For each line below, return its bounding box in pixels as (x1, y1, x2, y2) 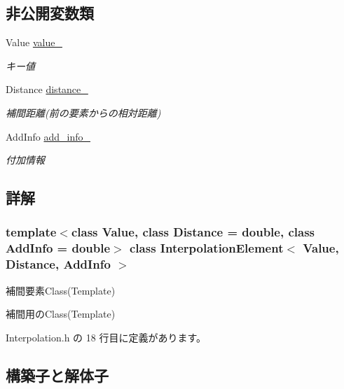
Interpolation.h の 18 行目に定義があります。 (6, 330, 207, 344)
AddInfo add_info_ (6, 129, 90, 143)
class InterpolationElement (129, 239, 284, 257)
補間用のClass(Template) (6, 306, 116, 321)
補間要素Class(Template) (6, 283, 116, 297)
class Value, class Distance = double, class (71, 223, 315, 241)
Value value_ (6, 35, 62, 50)
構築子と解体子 (6, 364, 109, 386)
